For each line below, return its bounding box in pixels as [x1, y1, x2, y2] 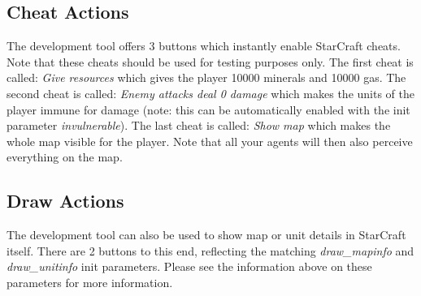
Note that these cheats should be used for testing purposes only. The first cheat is [7, 53, 414, 70]
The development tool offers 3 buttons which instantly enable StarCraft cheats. [7, 37, 401, 54]
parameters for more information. [7, 273, 173, 290]
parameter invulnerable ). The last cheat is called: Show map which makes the [7, 117, 391, 134]
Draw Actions [7, 188, 124, 213]
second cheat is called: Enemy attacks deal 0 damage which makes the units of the [7, 84, 414, 101]
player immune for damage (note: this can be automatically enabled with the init [7, 101, 410, 118]
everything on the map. [7, 148, 123, 165]
